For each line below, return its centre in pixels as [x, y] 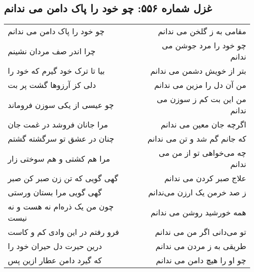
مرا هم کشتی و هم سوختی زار [59, 158]
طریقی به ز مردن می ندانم [201, 246]
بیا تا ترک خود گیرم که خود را [56, 71]
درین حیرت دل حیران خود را [55, 246]
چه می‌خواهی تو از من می [202, 153]
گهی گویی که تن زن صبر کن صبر [63, 178]
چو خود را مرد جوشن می [204, 45]
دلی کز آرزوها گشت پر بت [52, 85]
